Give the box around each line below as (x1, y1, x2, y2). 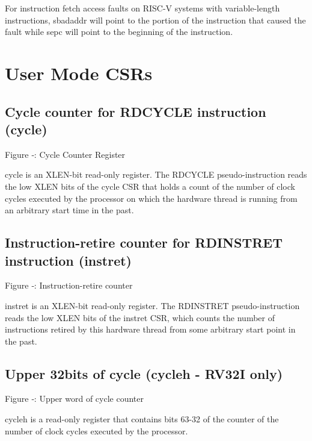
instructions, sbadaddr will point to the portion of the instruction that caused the (5, 13, 306, 26)
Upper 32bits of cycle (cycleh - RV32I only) (5, 364, 283, 383)
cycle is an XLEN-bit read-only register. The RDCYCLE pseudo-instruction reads (5, 168, 307, 181)
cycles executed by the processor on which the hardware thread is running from (5, 192, 298, 204)
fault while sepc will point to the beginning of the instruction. (5, 25, 233, 38)
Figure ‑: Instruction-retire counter (5, 279, 133, 292)
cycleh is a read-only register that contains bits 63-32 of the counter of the (5, 413, 279, 425)
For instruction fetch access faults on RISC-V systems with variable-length (5, 2, 280, 14)
